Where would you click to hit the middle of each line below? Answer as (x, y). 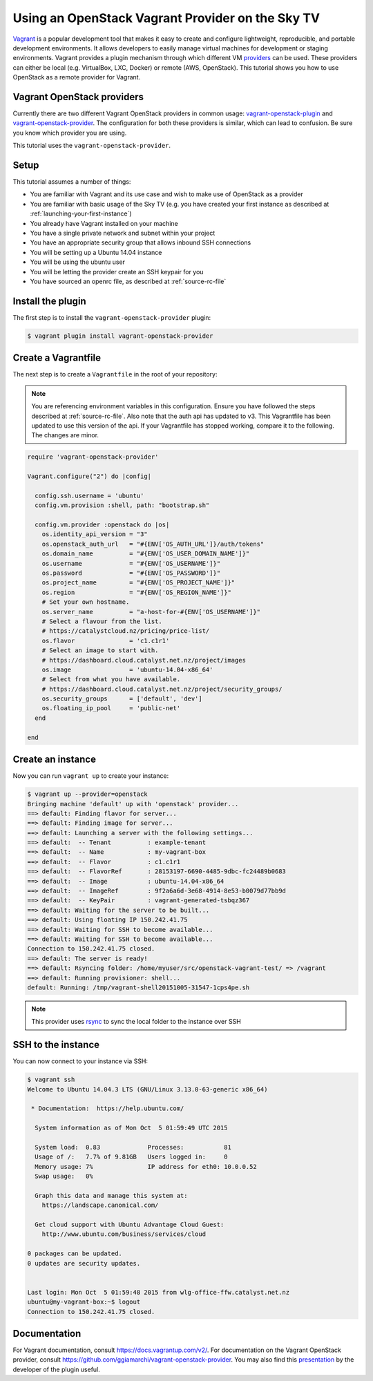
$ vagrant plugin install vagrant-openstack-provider (120, 336)
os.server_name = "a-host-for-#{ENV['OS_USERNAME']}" (151, 612)
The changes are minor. (65, 435)
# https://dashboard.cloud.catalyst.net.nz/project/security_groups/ (162, 689)
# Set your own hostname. (86, 602)
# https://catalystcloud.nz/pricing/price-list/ (126, 631)
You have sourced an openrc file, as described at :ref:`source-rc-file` (128, 281)
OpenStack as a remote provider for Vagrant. (77, 77)
